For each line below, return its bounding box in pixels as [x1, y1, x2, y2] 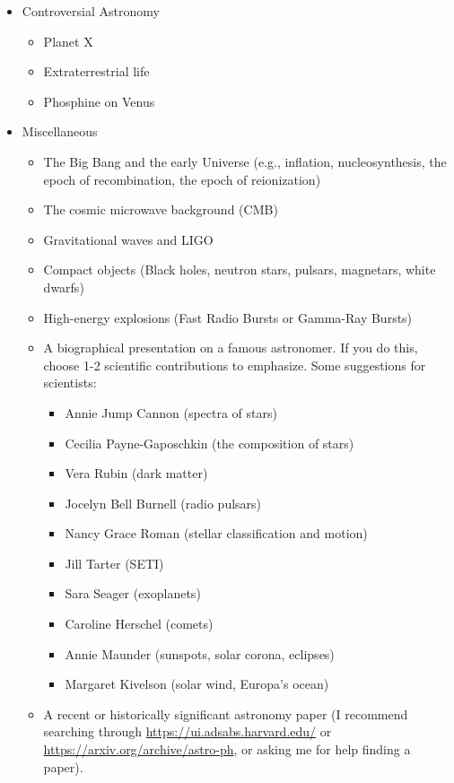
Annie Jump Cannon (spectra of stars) [65, 403, 277, 422]
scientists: [43, 373, 97, 392]
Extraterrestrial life [43, 62, 150, 81]
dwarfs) [43, 277, 84, 296]
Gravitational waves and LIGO [43, 230, 214, 248]
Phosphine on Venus [43, 91, 155, 110]
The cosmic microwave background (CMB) [43, 200, 278, 219]
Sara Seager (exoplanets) [65, 584, 201, 603]
